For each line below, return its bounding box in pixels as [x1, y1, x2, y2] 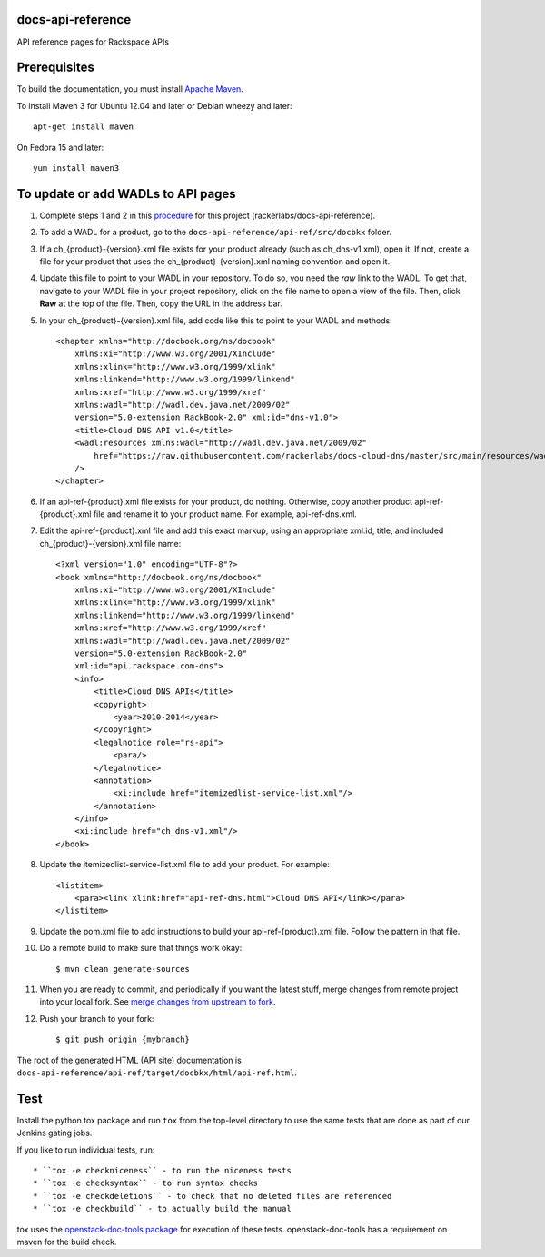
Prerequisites [16, 60, 94, 75]
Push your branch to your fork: [39, 1013, 154, 1024]
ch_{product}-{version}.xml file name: [39, 538, 182, 549]
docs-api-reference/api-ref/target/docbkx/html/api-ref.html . [16, 1067, 297, 1078]
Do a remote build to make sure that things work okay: [39, 943, 243, 954]
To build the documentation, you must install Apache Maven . [16, 84, 244, 94]
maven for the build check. [16, 1236, 117, 1247]
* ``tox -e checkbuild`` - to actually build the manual [33, 1203, 292, 1214]
